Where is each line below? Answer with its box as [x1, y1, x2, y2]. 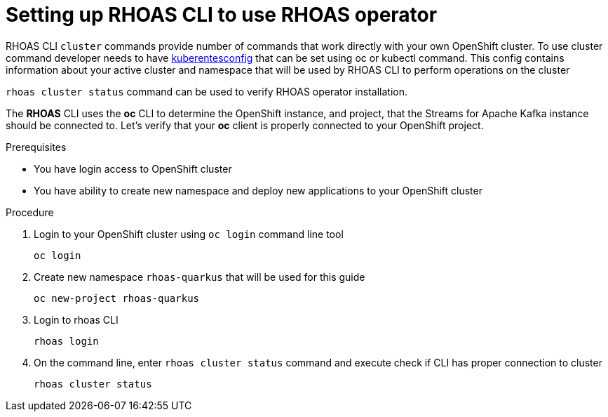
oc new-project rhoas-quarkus [34, 292, 200, 304]
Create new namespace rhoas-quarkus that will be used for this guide [34, 270, 365, 283]
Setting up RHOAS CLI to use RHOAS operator [6, 3, 438, 27]
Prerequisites [6, 140, 67, 153]
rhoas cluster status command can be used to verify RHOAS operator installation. [6, 85, 408, 98]
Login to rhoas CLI [34, 313, 119, 326]
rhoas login [34, 335, 99, 347]
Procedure [6, 206, 54, 218]
